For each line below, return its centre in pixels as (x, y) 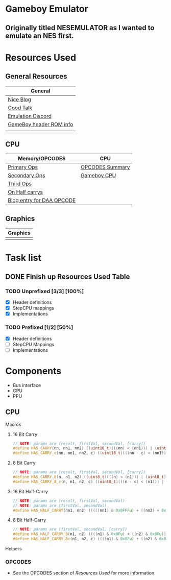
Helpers (14, 549)
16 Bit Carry (25, 434)
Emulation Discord (30, 116)
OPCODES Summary (105, 167)
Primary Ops (23, 167)
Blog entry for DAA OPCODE (42, 201)
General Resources (36, 76)
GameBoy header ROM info (41, 124)
